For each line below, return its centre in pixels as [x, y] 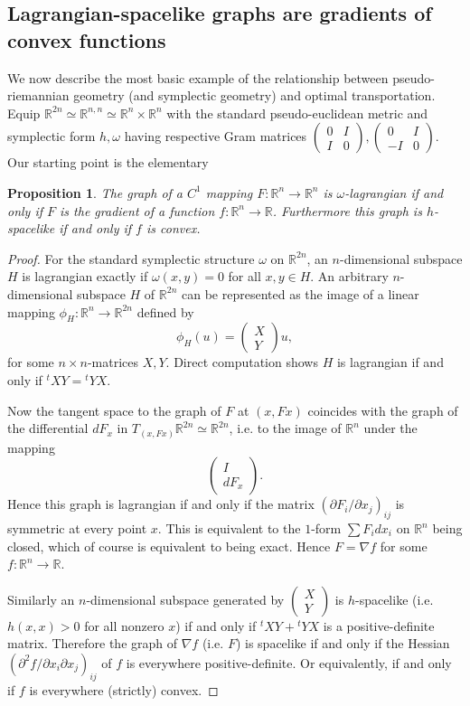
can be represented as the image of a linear [301, 293]
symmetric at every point [77, 528]
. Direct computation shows [242, 362]
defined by [165, 311]
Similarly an [41, 599]
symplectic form [52, 136]
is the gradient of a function [137, 210]
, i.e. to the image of [285, 428]
